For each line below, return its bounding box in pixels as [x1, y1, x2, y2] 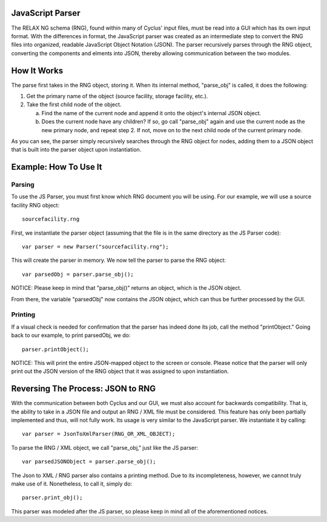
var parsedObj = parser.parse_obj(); [22, 270, 134, 278]
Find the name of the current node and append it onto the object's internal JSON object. [41, 109, 262, 116]
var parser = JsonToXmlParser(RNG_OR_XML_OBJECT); [22, 430, 176, 438]
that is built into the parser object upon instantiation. [11, 146, 142, 153]
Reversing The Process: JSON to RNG [11, 384, 156, 394]
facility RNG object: [11, 201, 60, 209]
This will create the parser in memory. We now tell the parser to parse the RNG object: [11, 256, 226, 264]
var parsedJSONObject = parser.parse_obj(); [22, 458, 157, 465]
